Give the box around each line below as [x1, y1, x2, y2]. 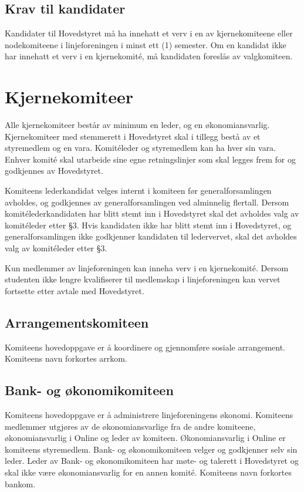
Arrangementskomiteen [5, 313, 149, 331]
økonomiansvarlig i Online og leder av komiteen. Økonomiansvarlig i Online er [5, 432, 286, 444]
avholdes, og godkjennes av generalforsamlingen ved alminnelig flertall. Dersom [5, 196, 289, 208]
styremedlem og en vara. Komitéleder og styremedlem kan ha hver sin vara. [5, 141, 276, 154]
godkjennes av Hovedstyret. [5, 164, 103, 177]
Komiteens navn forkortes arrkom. [5, 352, 127, 365]
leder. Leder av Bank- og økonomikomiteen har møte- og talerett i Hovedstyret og [5, 454, 299, 467]
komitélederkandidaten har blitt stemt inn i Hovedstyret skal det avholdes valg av [5, 207, 299, 220]
